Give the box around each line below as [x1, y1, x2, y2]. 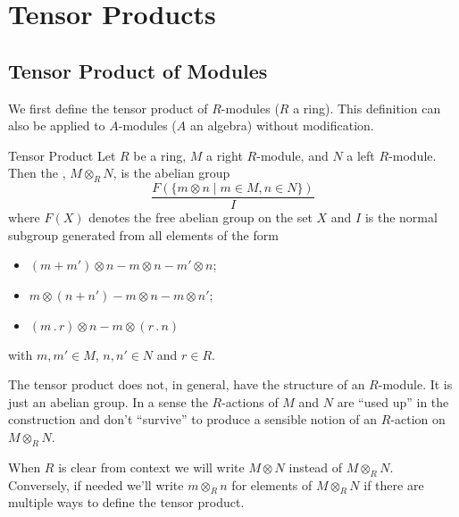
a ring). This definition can [293, 98, 441, 117]
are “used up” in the [337, 392, 449, 411]
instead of [288, 457, 343, 476]
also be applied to [8, 116, 105, 135]
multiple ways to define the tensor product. [8, 493, 245, 512]
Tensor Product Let [8, 146, 116, 164]
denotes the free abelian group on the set [88, 208, 313, 227]
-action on [390, 410, 446, 429]
